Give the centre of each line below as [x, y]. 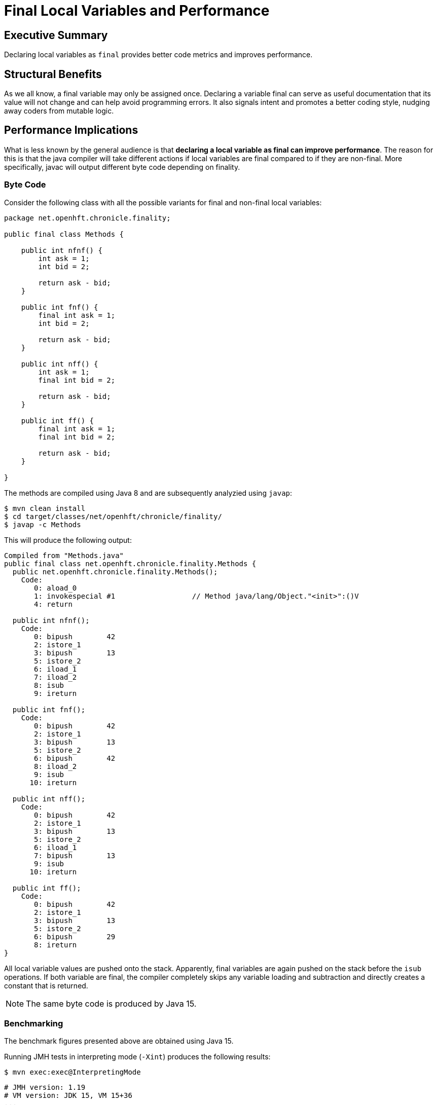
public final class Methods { [64, 234]
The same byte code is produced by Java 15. [111, 1003]
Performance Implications [71, 130]
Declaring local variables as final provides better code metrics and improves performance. [158, 55]
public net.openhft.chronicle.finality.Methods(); [115, 572]
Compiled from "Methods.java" [64, 555]
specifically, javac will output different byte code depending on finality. [122, 167]
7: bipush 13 [75, 855]
